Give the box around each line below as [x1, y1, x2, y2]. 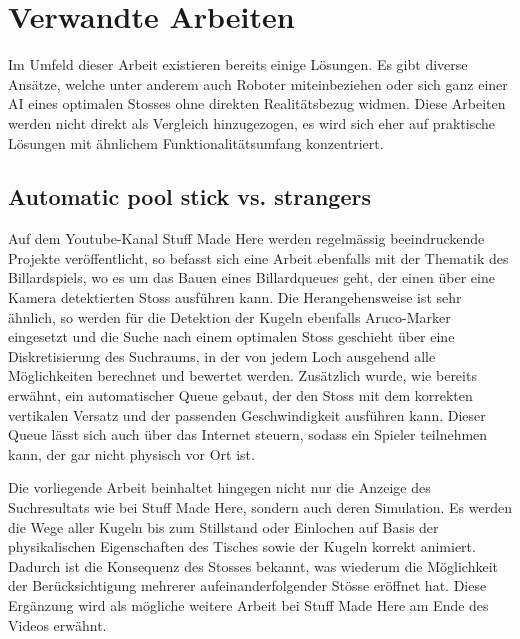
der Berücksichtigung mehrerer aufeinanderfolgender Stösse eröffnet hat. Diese [8, 575, 487, 596]
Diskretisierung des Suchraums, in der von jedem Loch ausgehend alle [8, 345, 436, 366]
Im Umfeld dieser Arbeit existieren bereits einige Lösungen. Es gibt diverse [8, 54, 468, 75]
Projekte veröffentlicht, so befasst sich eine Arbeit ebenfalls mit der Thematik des [8, 247, 509, 268]
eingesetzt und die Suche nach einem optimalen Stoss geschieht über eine [8, 326, 455, 347]
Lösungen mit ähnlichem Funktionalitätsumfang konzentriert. [8, 132, 384, 153]
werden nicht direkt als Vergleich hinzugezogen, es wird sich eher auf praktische [8, 112, 496, 133]
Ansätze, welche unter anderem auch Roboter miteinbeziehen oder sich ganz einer [8, 73, 508, 94]
